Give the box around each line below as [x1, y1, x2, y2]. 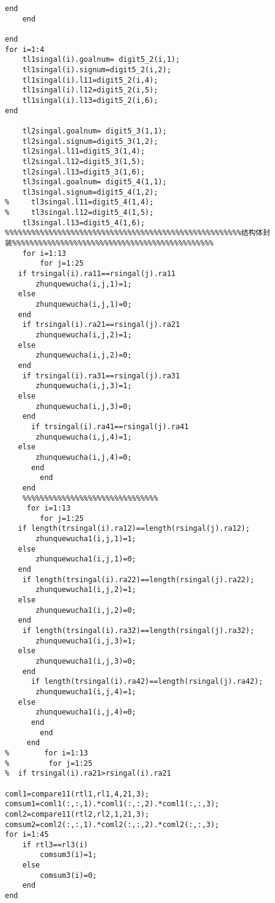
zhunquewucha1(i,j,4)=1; [35, 687, 136, 696]
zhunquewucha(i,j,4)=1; [35, 432, 132, 441]
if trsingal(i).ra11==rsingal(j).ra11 [18, 269, 176, 279]
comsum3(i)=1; [40, 850, 97, 860]
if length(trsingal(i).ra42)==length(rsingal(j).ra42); [31, 677, 263, 686]
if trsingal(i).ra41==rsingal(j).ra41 [31, 422, 189, 431]
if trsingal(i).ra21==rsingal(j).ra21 [22, 320, 180, 329]
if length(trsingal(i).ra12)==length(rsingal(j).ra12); [18, 524, 250, 533]
